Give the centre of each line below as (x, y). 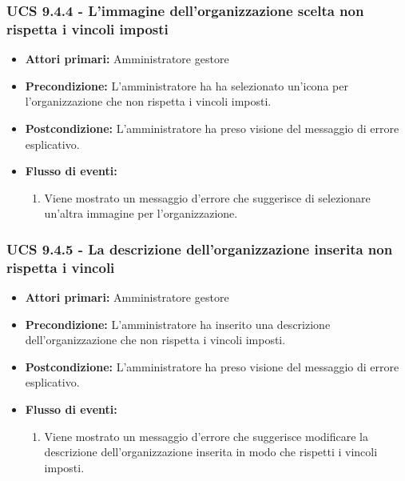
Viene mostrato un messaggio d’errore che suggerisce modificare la (206, 436)
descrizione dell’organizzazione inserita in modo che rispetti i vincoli (211, 452)
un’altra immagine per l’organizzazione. (141, 213)
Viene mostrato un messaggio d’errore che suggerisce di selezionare (207, 197)
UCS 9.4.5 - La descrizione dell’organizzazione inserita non (200, 249)
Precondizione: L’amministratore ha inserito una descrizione (178, 324)
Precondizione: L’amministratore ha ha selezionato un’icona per (187, 85)
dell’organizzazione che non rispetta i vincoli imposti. (155, 340)
